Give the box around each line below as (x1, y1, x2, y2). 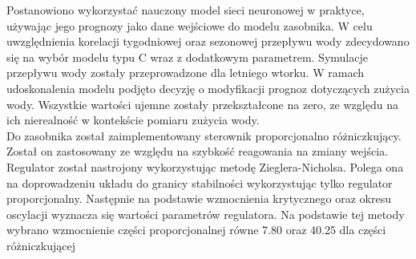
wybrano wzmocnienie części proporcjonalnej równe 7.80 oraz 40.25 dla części (6, 221, 386, 238)
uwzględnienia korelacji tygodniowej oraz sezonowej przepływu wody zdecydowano (6, 33, 410, 50)
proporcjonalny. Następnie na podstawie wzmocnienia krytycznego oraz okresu (6, 190, 391, 207)
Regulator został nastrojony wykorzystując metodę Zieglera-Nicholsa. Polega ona (6, 158, 404, 175)
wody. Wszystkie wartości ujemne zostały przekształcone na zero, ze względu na (6, 95, 398, 112)
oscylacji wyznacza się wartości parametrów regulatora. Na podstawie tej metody (6, 205, 405, 222)
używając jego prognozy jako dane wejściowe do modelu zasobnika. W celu (6, 17, 373, 34)
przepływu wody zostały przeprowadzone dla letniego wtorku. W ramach (6, 64, 365, 81)
